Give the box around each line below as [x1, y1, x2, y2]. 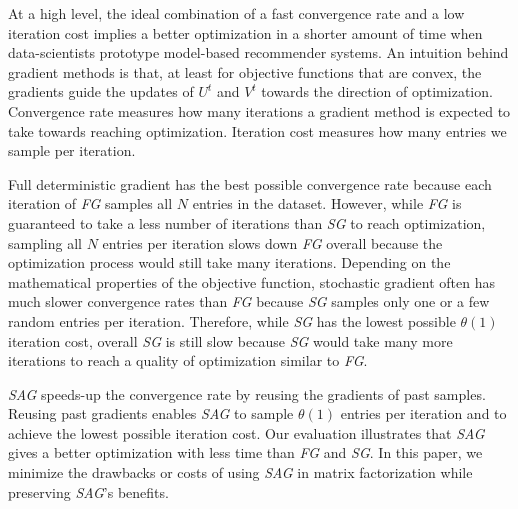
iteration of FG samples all [8, 193, 173, 214]
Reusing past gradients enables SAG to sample [8, 403, 294, 424]
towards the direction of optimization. [261, 81, 493, 102]
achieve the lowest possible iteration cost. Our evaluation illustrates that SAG [8, 422, 485, 443]
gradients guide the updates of [8, 81, 194, 102]
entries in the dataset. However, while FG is [192, 193, 462, 214]
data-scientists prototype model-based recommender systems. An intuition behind [8, 42, 509, 63]
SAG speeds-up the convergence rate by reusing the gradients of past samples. [8, 383, 486, 404]
